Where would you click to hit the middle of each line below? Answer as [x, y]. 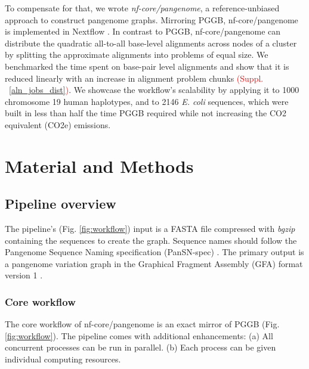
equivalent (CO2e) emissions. [58, 124]
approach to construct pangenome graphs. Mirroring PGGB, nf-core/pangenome [152, 19]
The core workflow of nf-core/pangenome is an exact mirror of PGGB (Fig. [142, 324]
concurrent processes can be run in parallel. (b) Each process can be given [140, 347]
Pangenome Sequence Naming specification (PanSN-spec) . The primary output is [154, 252]
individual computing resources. [63, 359]
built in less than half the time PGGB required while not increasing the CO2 [146, 113]
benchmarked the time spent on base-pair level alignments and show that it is [147, 66]
